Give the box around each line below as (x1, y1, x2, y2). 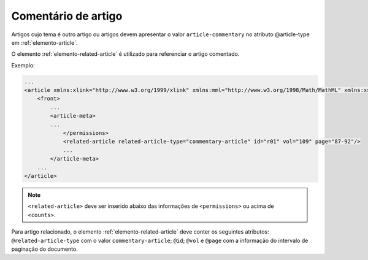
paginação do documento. (11, 245, 78, 253)
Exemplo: (11, 61, 35, 69)
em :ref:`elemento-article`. (11, 39, 78, 46)
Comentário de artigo (11, 9, 123, 23)
